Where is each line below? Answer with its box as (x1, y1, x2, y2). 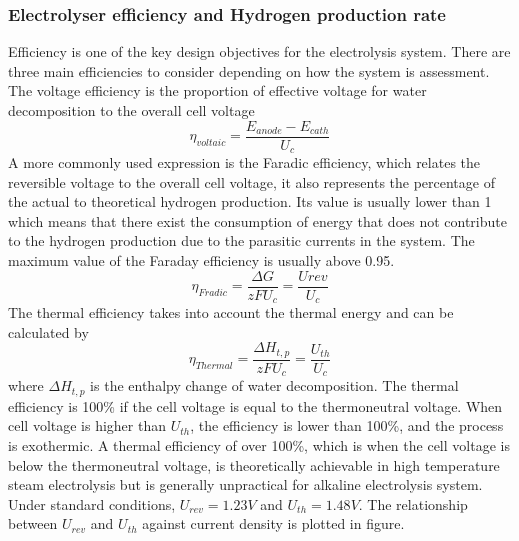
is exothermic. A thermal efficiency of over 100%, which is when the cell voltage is (8, 434, 510, 455)
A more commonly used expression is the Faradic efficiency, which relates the (8, 152, 481, 173)
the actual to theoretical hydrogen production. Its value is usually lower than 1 (8, 191, 492, 212)
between (8, 513, 58, 534)
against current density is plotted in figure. (142, 513, 405, 534)
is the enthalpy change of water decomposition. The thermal (90, 375, 459, 396)
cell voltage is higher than (8, 415, 167, 436)
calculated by (8, 321, 89, 342)
